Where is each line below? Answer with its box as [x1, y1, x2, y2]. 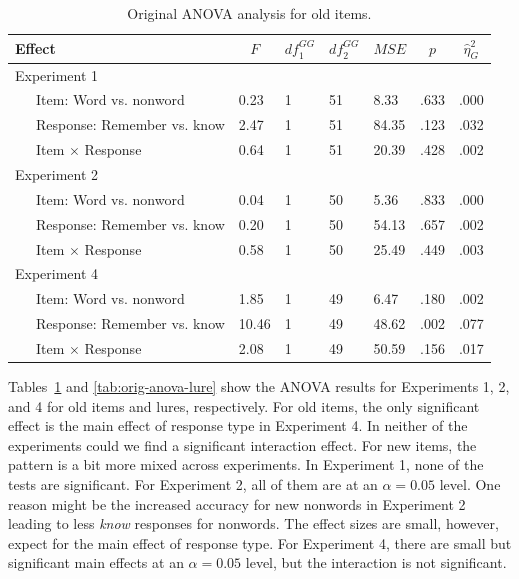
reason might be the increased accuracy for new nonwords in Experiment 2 [8, 493, 466, 514]
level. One [439, 473, 501, 494]
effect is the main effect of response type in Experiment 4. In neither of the [8, 415, 468, 436]
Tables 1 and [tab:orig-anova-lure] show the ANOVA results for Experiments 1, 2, [8, 376, 510, 397]
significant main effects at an [8, 552, 184, 573]
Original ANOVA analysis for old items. [127, 3, 372, 23]
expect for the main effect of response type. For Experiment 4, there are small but [8, 532, 512, 553]
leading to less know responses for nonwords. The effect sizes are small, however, [8, 513, 499, 534]
